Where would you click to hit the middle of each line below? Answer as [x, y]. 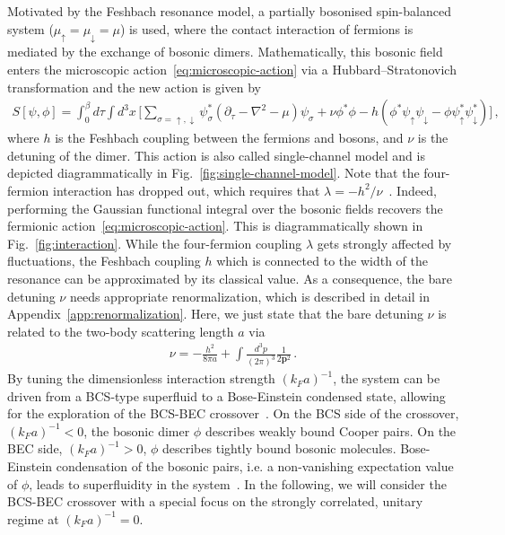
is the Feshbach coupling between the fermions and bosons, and [229, 138]
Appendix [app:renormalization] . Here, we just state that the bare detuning [215, 314]
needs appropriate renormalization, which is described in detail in [249, 296]
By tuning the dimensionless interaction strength [141, 378]
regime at [33, 518]
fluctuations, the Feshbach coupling [104, 261]
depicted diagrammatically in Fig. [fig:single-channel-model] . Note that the [213, 173]
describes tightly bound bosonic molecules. [279, 448]
